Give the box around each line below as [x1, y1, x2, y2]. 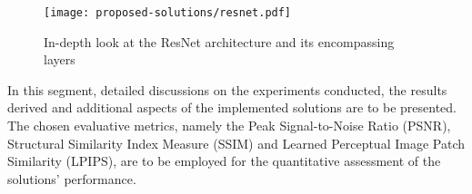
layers [44, 50, 75, 69]
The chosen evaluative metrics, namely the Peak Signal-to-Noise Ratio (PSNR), [7, 116, 451, 135]
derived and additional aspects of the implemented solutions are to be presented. [7, 98, 457, 117]
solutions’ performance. [7, 169, 136, 188]
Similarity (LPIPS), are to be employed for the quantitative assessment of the [7, 151, 441, 170]
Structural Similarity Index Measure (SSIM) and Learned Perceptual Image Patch [7, 133, 465, 152]
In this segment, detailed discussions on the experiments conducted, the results [7, 80, 447, 99]
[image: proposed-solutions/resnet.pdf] [44, 6, 292, 19]
